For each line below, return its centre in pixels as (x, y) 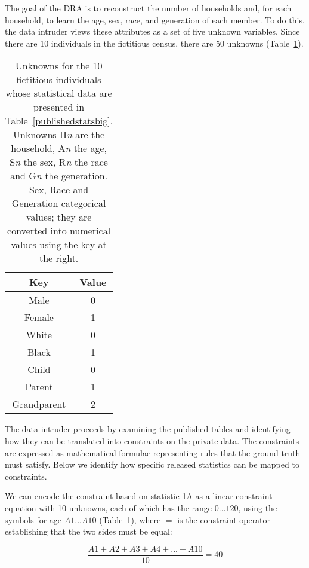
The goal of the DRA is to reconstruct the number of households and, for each (148, 8)
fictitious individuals (59, 80)
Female (39, 317)
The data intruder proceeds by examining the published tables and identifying (148, 429)
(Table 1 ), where (130, 519)
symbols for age (33, 519)
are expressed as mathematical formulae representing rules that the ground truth (153, 452)
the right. (59, 258)
